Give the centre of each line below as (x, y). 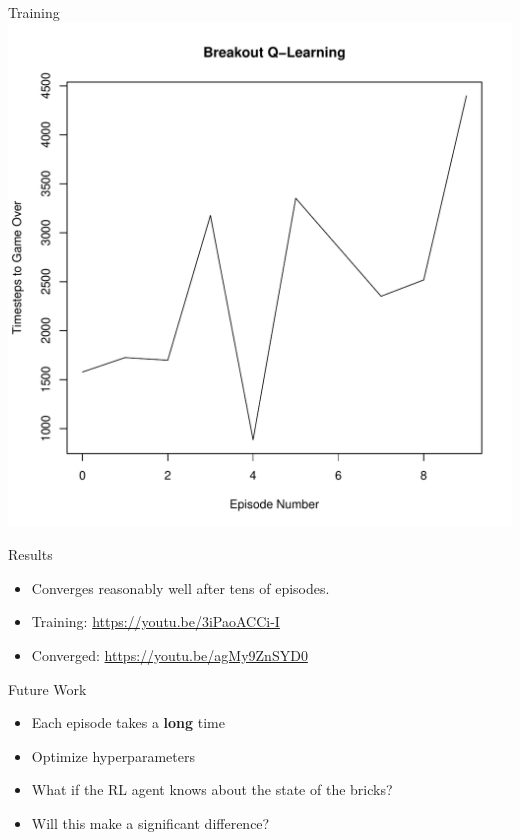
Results (30, 554)
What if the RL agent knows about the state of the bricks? (212, 789)
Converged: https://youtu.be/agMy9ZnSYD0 (169, 654)
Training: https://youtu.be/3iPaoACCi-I (155, 621)
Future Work (47, 688)
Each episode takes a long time (128, 722)
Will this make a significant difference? (150, 822)
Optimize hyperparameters (113, 755)
